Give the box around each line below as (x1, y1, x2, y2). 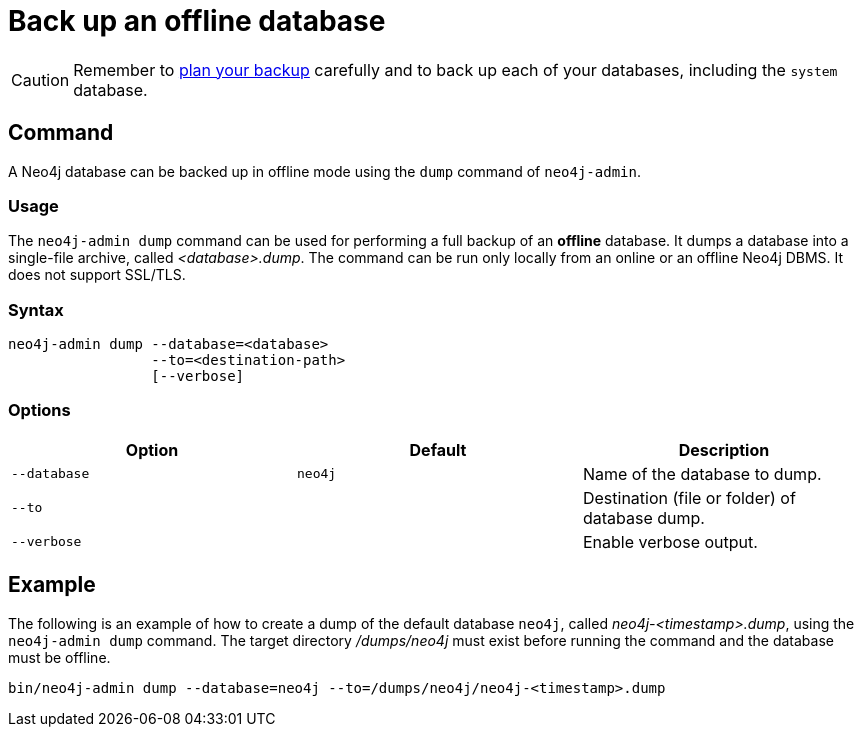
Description (678, 439, 770, 460)
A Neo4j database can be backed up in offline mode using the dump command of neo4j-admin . (8, 162, 641, 180)
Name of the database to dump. (582, 463, 822, 484)
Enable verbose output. (582, 531, 758, 552)
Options (8, 400, 71, 421)
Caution (11, 69, 70, 90)
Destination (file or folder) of (582, 487, 796, 508)
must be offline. (8, 648, 111, 666)
